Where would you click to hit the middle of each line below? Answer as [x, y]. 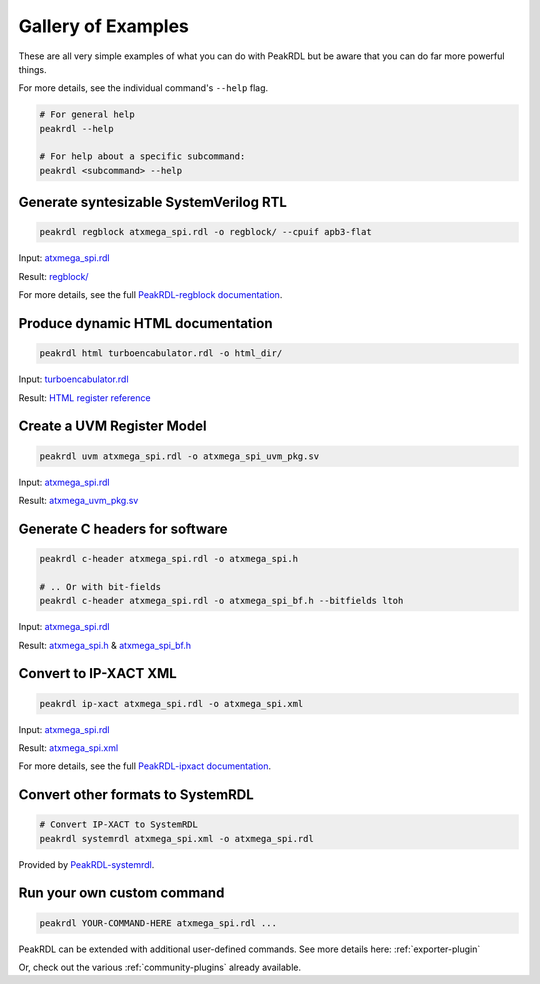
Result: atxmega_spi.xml [68, 747]
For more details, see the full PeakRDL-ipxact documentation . [145, 766]
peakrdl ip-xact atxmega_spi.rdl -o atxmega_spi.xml [171, 703]
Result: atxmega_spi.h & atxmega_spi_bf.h [105, 645]
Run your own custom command [121, 893]
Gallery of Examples [104, 26]
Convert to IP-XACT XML [97, 673]
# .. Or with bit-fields [100, 586]
